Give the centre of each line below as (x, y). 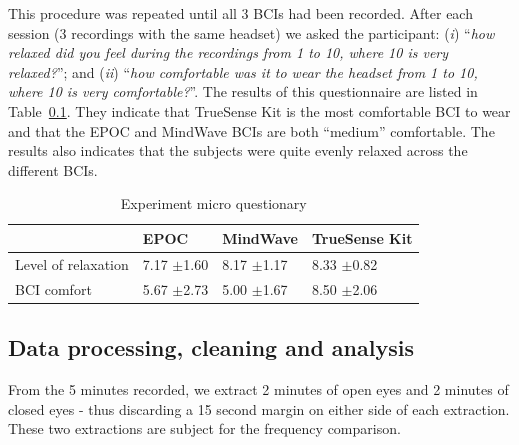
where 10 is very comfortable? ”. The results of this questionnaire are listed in (243, 91)
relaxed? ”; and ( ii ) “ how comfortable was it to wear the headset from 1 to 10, (243, 71)
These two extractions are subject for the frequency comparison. (204, 428)
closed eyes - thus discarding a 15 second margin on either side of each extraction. (259, 408)
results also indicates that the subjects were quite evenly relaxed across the (238, 150)
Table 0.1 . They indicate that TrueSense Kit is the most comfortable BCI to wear (259, 110)
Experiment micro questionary (213, 203)
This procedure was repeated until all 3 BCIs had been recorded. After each (240, 13)
